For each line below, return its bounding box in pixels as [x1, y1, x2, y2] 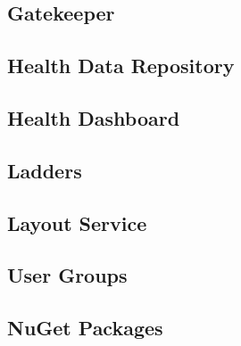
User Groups [7, 261, 128, 289]
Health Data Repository [7, 52, 235, 79]
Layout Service [7, 209, 147, 236]
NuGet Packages [7, 314, 163, 342]
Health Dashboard [7, 103, 180, 131]
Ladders [7, 156, 82, 184]
